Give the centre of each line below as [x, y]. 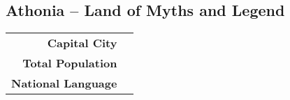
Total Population [70, 63]
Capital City [82, 43]
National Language [64, 83]
